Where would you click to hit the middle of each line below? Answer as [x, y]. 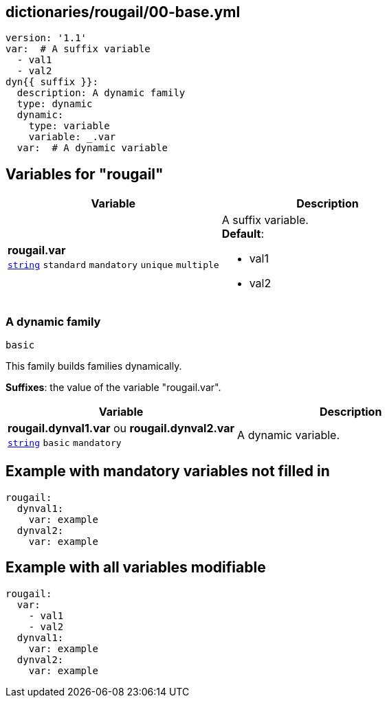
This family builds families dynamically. [94, 366]
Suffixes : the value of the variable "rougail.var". [113, 388]
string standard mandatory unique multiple [113, 265]
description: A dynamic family [101, 93]
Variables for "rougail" [85, 174]
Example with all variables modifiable [136, 568]
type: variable [69, 126]
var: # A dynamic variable [92, 148]
